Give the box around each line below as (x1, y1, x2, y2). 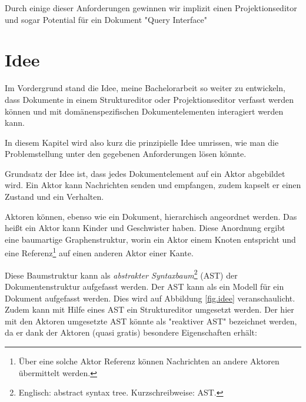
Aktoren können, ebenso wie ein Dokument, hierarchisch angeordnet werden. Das (5, 210, 297, 222)
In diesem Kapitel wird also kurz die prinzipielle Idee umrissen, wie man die (5, 136, 279, 148)
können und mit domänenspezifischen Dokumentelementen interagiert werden (5, 105, 284, 117)
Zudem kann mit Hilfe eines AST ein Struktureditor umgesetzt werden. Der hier (5, 303, 294, 316)
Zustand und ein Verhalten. (5, 190, 104, 203)
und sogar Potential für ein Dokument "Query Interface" (5, 13, 208, 25)
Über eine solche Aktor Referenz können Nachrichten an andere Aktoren (18, 354, 280, 367)
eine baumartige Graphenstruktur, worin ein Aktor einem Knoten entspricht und (5, 233, 296, 245)
